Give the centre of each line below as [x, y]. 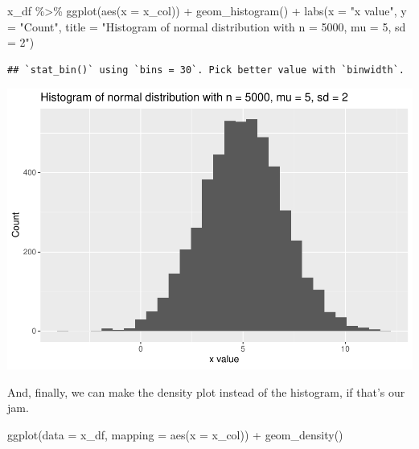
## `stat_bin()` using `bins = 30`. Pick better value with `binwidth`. [206, 70]
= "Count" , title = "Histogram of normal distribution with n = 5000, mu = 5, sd [207, 26]
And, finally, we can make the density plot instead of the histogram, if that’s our [206, 391]
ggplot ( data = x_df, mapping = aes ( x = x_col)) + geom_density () [175, 435]
